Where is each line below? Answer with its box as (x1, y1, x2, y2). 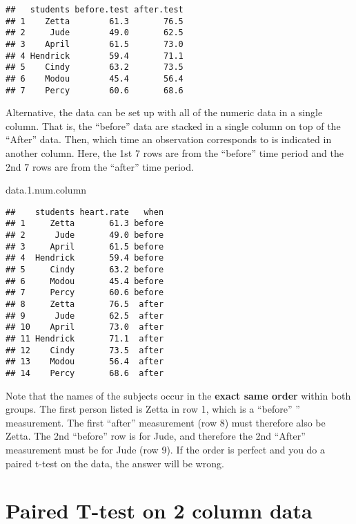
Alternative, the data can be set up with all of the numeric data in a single (6, 105, 323, 120)
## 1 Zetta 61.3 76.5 (6, 16, 184, 26)
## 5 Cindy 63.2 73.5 (6, 62, 184, 73)
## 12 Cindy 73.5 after (6, 345, 164, 355)
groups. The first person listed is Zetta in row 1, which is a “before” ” (6, 402, 300, 416)
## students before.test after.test (6, 5, 184, 15)
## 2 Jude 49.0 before (6, 230, 164, 241)
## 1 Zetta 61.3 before (6, 218, 164, 229)
